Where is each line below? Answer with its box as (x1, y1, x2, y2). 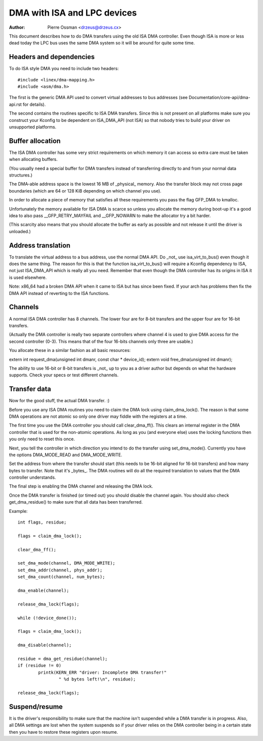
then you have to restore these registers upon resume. (9, 729, 118, 735)
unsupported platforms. (9, 124, 56, 130)
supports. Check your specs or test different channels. (9, 372, 119, 378)
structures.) (9, 172, 33, 178)
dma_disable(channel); (18, 643, 72, 648)
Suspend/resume (9, 702, 63, 711)
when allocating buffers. (9, 156, 58, 162)
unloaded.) (9, 228, 31, 234)
